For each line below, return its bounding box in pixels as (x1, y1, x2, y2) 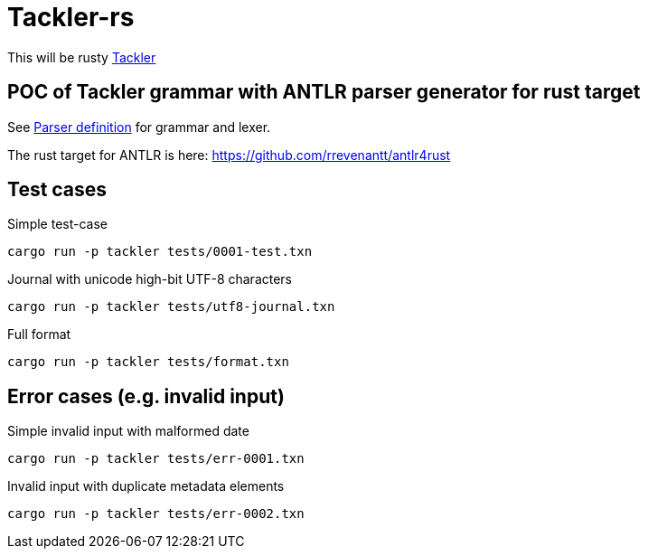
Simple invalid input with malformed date (7, 423, 249, 439)
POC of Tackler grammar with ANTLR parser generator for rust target (7, 80, 641, 104)
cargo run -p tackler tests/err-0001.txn (7, 451, 305, 466)
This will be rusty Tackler (7, 49, 156, 65)
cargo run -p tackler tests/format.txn (7, 354, 289, 370)
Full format (7, 326, 71, 343)
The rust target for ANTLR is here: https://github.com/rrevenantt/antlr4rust (7, 146, 451, 163)
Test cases (7, 178, 108, 202)
